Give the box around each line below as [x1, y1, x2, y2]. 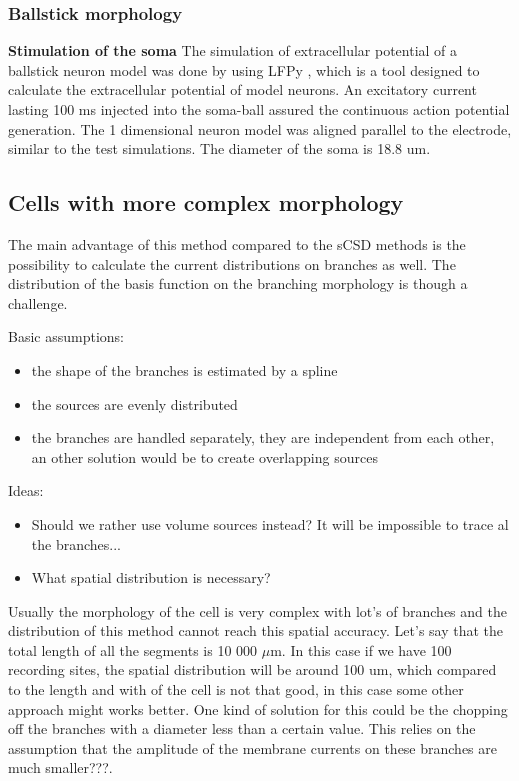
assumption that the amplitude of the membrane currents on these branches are [8, 737, 498, 758]
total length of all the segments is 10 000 [8, 639, 258, 660]
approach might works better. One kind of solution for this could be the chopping [8, 698, 508, 719]
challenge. [8, 292, 68, 313]
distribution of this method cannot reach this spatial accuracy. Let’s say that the [8, 620, 504, 641]
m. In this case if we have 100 [270, 639, 452, 660]
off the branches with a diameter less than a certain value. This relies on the [8, 718, 476, 739]
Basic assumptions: [8, 326, 124, 347]
